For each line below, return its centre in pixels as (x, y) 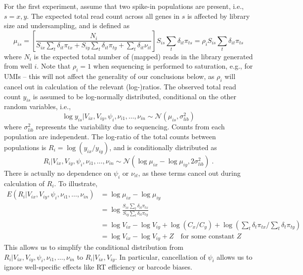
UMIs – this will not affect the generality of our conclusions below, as (109, 76)
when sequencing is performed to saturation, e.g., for (173, 66)
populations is (25, 147)
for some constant (208, 236)
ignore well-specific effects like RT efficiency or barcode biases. (98, 267)
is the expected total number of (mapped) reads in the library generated (143, 56)
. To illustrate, (76, 183)
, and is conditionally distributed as (163, 147)
